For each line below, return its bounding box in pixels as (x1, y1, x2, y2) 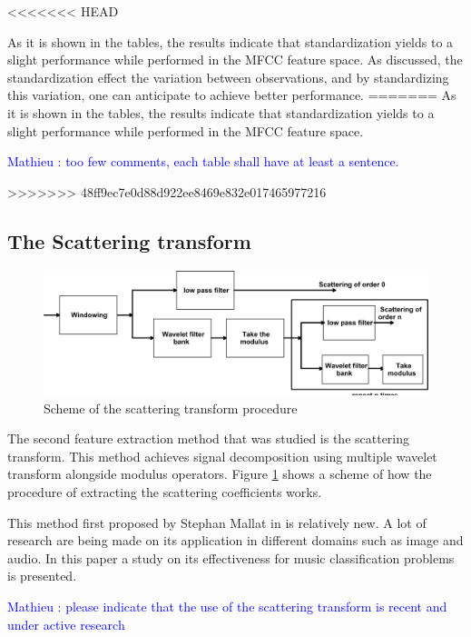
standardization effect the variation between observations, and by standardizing (7, 67, 449, 86)
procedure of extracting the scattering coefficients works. (7, 482, 322, 501)
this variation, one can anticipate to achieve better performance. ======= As (7, 85, 456, 105)
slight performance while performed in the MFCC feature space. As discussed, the (7, 50, 463, 69)
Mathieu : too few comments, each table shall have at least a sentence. (7, 152, 399, 171)
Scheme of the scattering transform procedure (44, 398, 298, 417)
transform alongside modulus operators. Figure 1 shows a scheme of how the (7, 464, 432, 483)
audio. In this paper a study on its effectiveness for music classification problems (7, 548, 455, 567)
